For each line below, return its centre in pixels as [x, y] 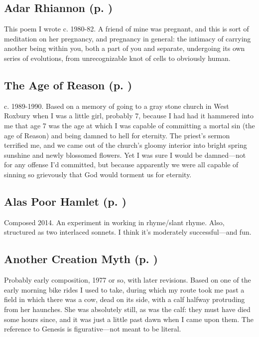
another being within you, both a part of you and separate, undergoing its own [125, 48]
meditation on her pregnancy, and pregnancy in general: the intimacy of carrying [128, 38]
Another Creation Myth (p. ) [81, 259]
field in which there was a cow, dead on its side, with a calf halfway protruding [125, 299]
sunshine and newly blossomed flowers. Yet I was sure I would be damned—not [125, 155]
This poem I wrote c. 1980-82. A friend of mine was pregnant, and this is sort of [127, 29]
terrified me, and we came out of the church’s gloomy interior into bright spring [126, 145]
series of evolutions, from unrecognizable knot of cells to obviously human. [117, 58]
